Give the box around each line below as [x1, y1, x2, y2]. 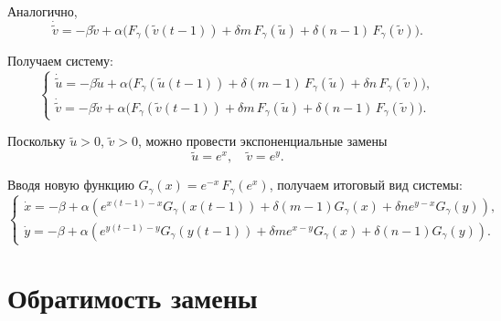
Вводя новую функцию [7, 175, 134, 194]
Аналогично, [7, 2, 78, 20]
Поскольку [7, 131, 66, 150]
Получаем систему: [7, 51, 113, 70]
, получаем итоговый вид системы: [269, 175, 463, 194]
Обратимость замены [7, 279, 258, 316]
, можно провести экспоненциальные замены [137, 131, 388, 150]
